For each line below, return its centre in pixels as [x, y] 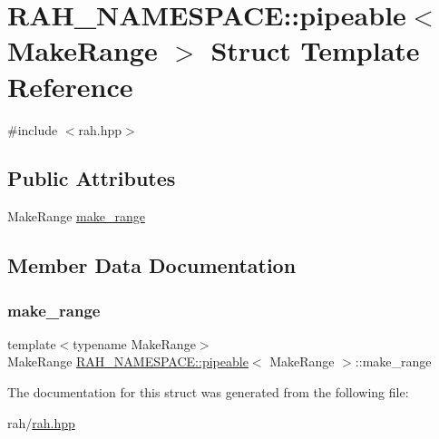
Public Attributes [92, 178]
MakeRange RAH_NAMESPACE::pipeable [128, 361]
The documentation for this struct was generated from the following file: [208, 392]
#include [33, 129]
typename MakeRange [134, 343]
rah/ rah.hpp [41, 422]
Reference [70, 86]
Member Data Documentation [152, 265]
